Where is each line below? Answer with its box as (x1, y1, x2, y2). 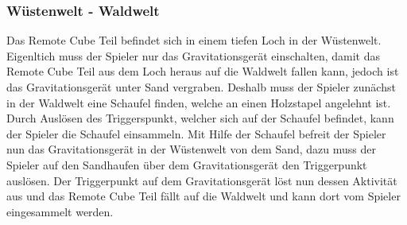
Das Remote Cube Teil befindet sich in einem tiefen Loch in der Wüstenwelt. (6, 32, 382, 48)
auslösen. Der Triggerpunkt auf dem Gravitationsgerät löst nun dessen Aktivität (6, 172, 397, 188)
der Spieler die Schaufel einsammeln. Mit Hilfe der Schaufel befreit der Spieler (6, 125, 386, 142)
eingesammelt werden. (6, 203, 114, 219)
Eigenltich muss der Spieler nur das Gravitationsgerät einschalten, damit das (6, 47, 380, 64)
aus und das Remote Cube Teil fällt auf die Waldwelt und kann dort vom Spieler (6, 188, 401, 204)
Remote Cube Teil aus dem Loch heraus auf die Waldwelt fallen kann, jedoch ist (6, 63, 399, 80)
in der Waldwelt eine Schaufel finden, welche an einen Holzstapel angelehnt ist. (6, 94, 391, 111)
